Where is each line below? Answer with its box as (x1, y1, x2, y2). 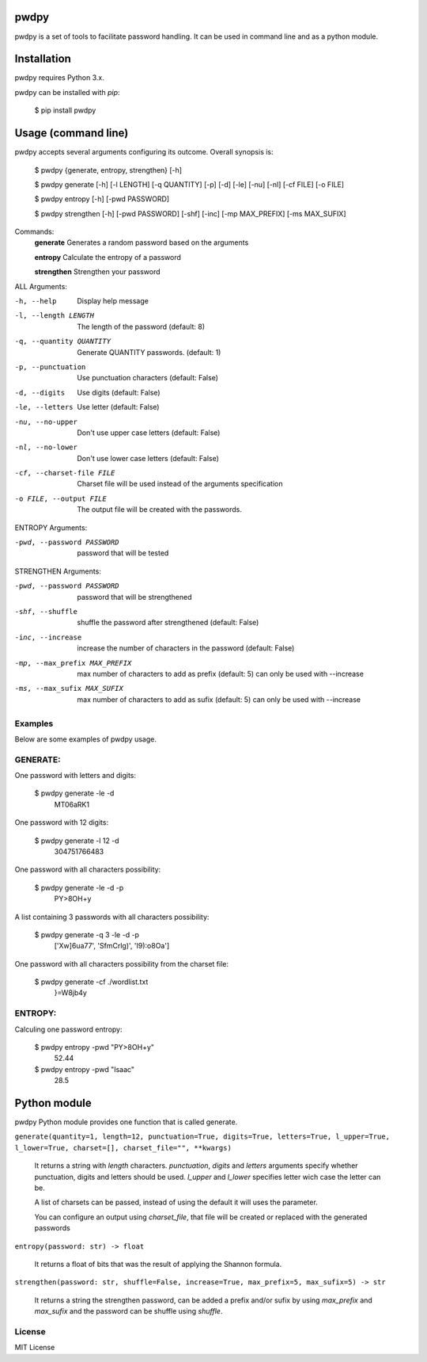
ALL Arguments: (14, 281, 67, 291)
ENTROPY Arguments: (14, 523, 88, 532)
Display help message (77, 296, 149, 306)
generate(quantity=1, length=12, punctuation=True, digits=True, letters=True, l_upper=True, (14, 1132, 391, 1141)
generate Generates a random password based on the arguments (34, 238, 249, 247)
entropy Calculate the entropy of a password (34, 252, 182, 261)
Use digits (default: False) (77, 387, 161, 397)
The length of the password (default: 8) (77, 322, 206, 331)
